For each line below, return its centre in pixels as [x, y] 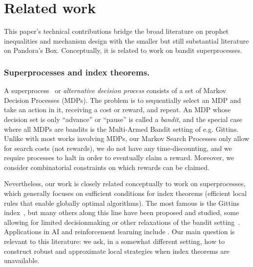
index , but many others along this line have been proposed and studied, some [122, 212]
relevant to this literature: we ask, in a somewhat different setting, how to [114, 241]
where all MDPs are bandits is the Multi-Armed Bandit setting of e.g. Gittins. [121, 129]
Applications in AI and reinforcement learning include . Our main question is [119, 231]
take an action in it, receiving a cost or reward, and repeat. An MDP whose [117, 109]
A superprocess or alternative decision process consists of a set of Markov [115, 90]
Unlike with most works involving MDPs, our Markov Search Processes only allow [127, 138]
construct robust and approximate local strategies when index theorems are [117, 251]
